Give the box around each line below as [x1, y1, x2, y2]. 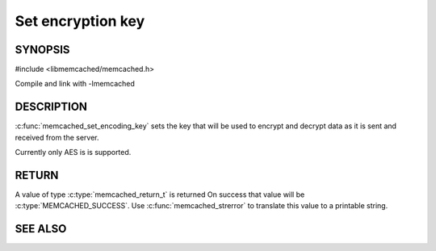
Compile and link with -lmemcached [15, 79, 135, 89]
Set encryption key [15, 12, 145, 30]
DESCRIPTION [15, 100, 88, 114]
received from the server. [15, 132, 100, 142]
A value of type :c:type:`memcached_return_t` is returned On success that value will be [15, 190, 305, 199]
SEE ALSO [15, 222, 67, 236]
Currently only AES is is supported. [15, 148, 132, 157]
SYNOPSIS [15, 43, 70, 56]
